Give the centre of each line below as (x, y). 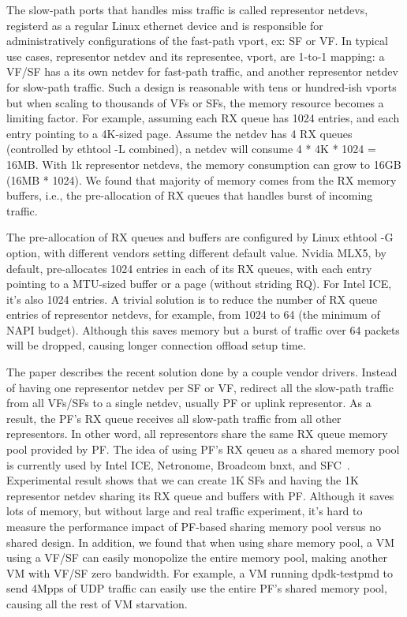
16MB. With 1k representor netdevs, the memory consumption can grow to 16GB (204, 164)
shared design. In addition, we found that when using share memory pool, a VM (201, 542)
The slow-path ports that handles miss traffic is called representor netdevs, (187, 9)
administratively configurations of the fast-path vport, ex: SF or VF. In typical (197, 41)
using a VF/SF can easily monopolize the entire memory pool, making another (197, 557)
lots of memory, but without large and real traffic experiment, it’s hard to (185, 511)
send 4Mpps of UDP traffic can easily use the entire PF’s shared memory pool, (197, 588)
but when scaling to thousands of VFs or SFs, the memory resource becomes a (195, 102)
